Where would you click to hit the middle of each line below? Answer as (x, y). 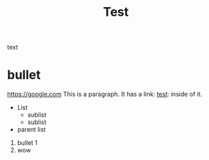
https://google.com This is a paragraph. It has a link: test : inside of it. (105, 94)
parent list (31, 130)
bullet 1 (27, 143)
